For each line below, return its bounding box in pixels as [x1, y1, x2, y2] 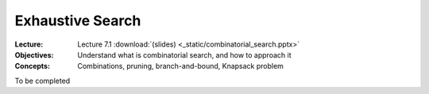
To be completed [14, 76, 71, 85]
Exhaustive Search [14, 12, 141, 29]
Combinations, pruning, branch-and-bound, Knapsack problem [77, 62, 284, 71]
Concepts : [14, 62, 51, 71]
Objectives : [14, 50, 54, 59]
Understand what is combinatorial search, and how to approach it [77, 50, 292, 59]
